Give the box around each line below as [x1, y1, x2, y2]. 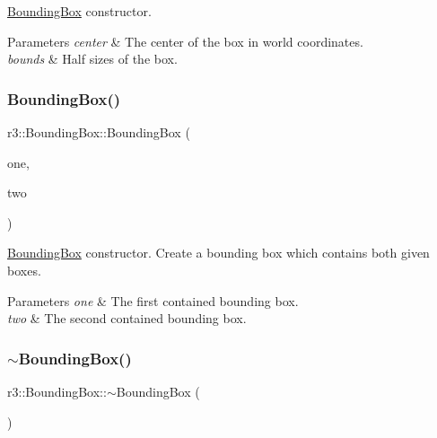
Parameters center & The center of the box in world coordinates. [7, 31, 363, 50]
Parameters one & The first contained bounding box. [7, 291, 299, 310]
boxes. [7, 260, 41, 279]
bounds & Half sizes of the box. [7, 49, 178, 68]
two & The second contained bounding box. [7, 309, 247, 328]
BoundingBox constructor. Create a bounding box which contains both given [7, 243, 430, 262]
